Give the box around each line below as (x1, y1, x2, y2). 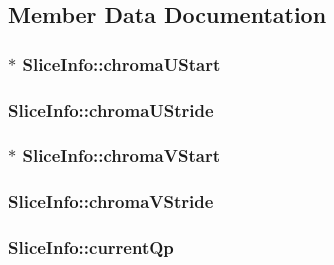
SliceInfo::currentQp (8, 235, 174, 260)
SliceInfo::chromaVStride (8, 189, 214, 214)
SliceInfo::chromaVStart (22, 143, 220, 168)
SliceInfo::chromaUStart (22, 51, 221, 76)
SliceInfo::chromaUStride (8, 97, 214, 122)
